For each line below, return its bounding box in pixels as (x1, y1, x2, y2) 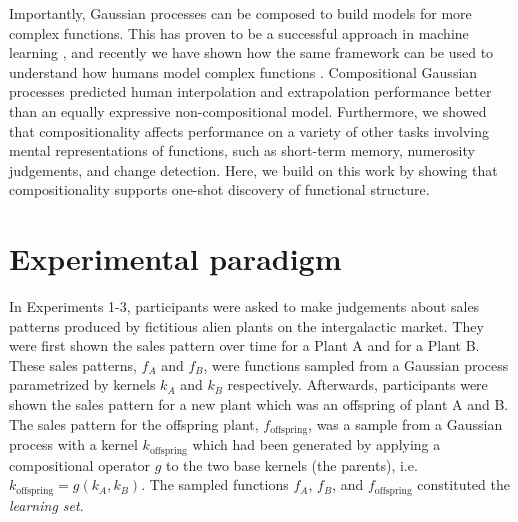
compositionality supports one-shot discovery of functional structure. (9, 179, 430, 200)
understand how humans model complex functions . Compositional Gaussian (9, 61, 478, 82)
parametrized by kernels (9, 374, 156, 395)
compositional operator (9, 454, 150, 475)
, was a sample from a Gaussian (308, 413, 503, 434)
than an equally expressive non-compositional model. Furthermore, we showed (9, 100, 487, 121)
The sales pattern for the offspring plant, (9, 413, 259, 434)
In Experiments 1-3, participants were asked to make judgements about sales (9, 296, 480, 317)
